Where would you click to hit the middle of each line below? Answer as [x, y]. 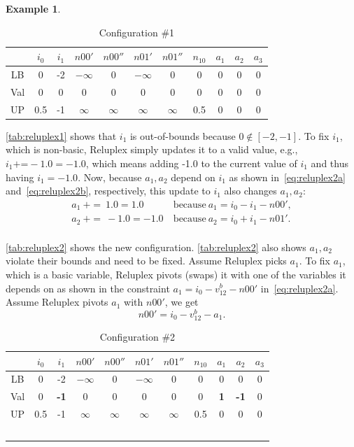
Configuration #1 [137, 32]
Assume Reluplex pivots [57, 302]
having [20, 177]
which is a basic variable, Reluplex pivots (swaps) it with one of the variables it [176, 274]
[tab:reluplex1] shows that [61, 135]
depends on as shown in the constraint [88, 288]
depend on [193, 177]
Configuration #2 [137, 336]
